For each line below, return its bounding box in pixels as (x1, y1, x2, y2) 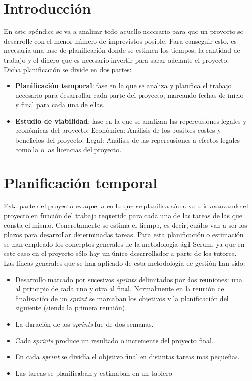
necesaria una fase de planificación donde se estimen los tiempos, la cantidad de (4, 45, 240, 55)
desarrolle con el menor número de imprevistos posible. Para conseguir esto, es (4, 35, 237, 46)
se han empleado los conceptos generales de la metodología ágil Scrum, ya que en (4, 238, 245, 249)
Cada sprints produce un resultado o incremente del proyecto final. (15, 335, 214, 345)
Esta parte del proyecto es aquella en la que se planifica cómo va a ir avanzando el (4, 201, 248, 211)
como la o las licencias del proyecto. (15, 144, 122, 154)
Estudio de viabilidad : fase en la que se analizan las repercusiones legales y (15, 115, 247, 126)
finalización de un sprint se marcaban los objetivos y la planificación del (15, 293, 229, 303)
